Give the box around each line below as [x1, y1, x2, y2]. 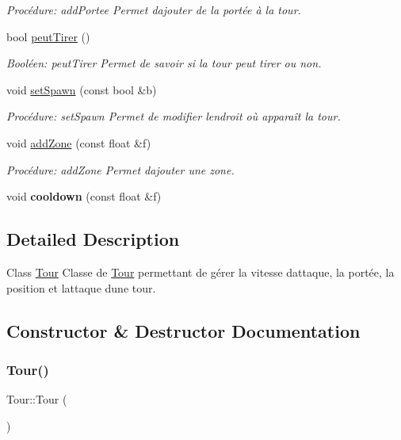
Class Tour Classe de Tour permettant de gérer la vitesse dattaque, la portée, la [6, 263, 395, 280]
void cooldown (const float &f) [6, 188, 162, 205]
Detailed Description [6, 227, 180, 251]
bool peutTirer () [6, 28, 90, 44]
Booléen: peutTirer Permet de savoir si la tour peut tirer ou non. [6, 55, 322, 71]
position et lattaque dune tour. [6, 279, 156, 296]
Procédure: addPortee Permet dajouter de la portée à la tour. [6, 2, 301, 17]
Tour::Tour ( [6, 391, 67, 407]
